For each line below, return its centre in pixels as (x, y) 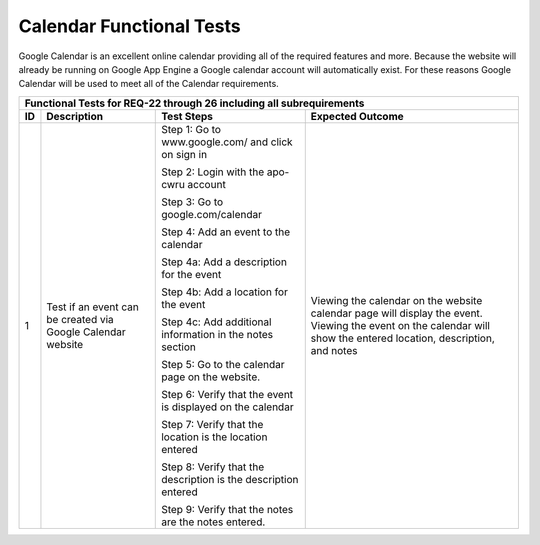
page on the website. (211, 377)
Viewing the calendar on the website (396, 300)
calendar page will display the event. (397, 313)
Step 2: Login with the (213, 172)
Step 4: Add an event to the (226, 232)
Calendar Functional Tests (129, 26)
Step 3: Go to (192, 202)
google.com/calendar (212, 214)
